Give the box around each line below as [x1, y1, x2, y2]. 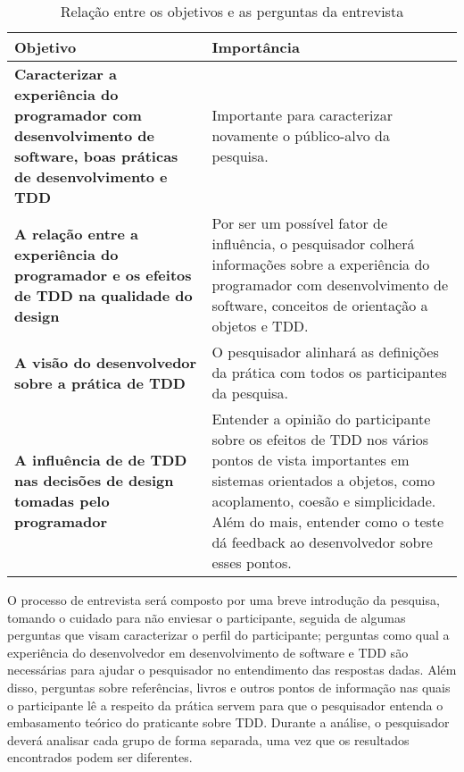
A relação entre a [14, 222, 138, 244]
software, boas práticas [14, 146, 178, 166]
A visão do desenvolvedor [14, 351, 197, 373]
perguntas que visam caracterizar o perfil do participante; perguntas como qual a [7, 625, 450, 644]
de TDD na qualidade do [14, 284, 193, 306]
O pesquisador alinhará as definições [211, 341, 439, 362]
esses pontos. [211, 552, 292, 573]
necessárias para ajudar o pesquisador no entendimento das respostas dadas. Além [7, 660, 457, 679]
